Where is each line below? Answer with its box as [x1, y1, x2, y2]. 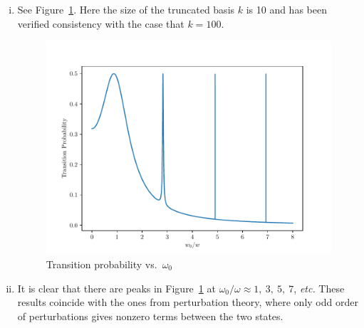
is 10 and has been [246, 2, 327, 16]
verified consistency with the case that [17, 16, 184, 31]
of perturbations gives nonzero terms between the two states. [17, 308, 284, 323]
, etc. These [293, 280, 345, 295]
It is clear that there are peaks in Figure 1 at [17, 280, 216, 295]
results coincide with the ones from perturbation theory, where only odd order [17, 295, 358, 310]
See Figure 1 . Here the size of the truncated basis [17, 2, 235, 16]
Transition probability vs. [46, 256, 157, 271]
